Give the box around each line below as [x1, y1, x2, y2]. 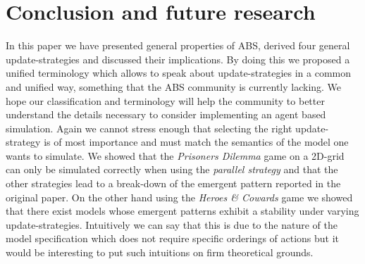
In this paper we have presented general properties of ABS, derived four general [6, 38, 350, 53]
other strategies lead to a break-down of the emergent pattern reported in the [6, 176, 341, 191]
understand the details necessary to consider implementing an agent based [6, 107, 326, 122]
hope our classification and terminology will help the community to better [6, 93, 325, 108]
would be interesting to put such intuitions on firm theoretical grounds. [6, 245, 314, 260]
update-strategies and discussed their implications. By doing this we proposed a [6, 51, 350, 66]
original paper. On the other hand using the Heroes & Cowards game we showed [6, 189, 353, 204]
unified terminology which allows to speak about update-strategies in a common [6, 65, 351, 80]
